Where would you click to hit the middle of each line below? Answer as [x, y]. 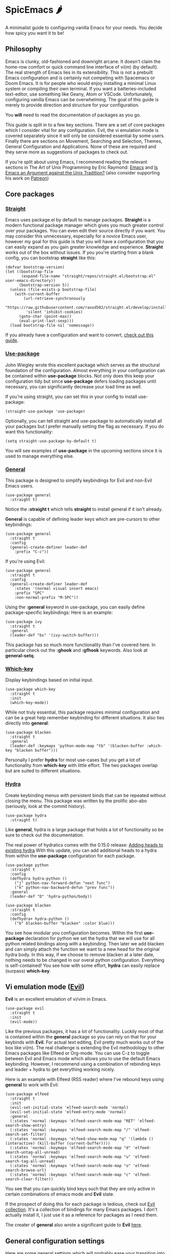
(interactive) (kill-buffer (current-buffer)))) [58, 1143]
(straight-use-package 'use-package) [45, 411]
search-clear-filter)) [29, 1179]
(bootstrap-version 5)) [44, 285]
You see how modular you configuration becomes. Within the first [74, 933]
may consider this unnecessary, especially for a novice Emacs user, [76, 236]
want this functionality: [29, 432]
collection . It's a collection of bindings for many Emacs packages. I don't [81, 1209]
